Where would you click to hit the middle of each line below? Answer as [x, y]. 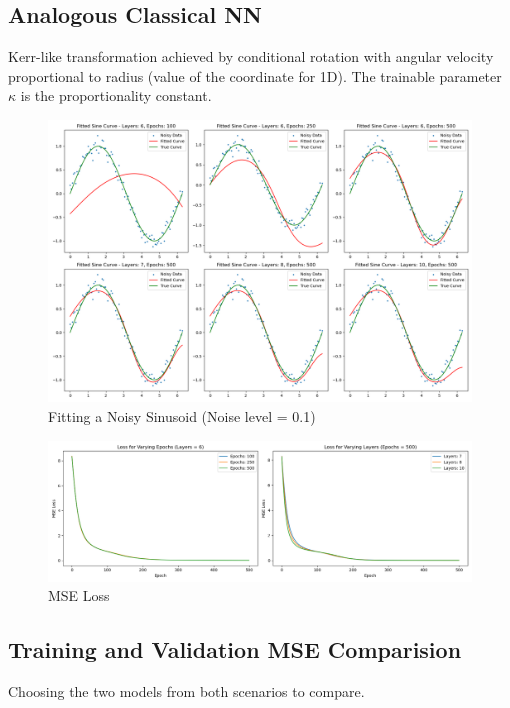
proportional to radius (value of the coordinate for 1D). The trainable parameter [255, 75]
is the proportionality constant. [116, 95]
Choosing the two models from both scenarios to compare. [186, 691]
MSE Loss [79, 595]
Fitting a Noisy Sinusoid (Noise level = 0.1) [182, 415]
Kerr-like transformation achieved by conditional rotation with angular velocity [251, 56]
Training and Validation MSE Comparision [235, 649]
